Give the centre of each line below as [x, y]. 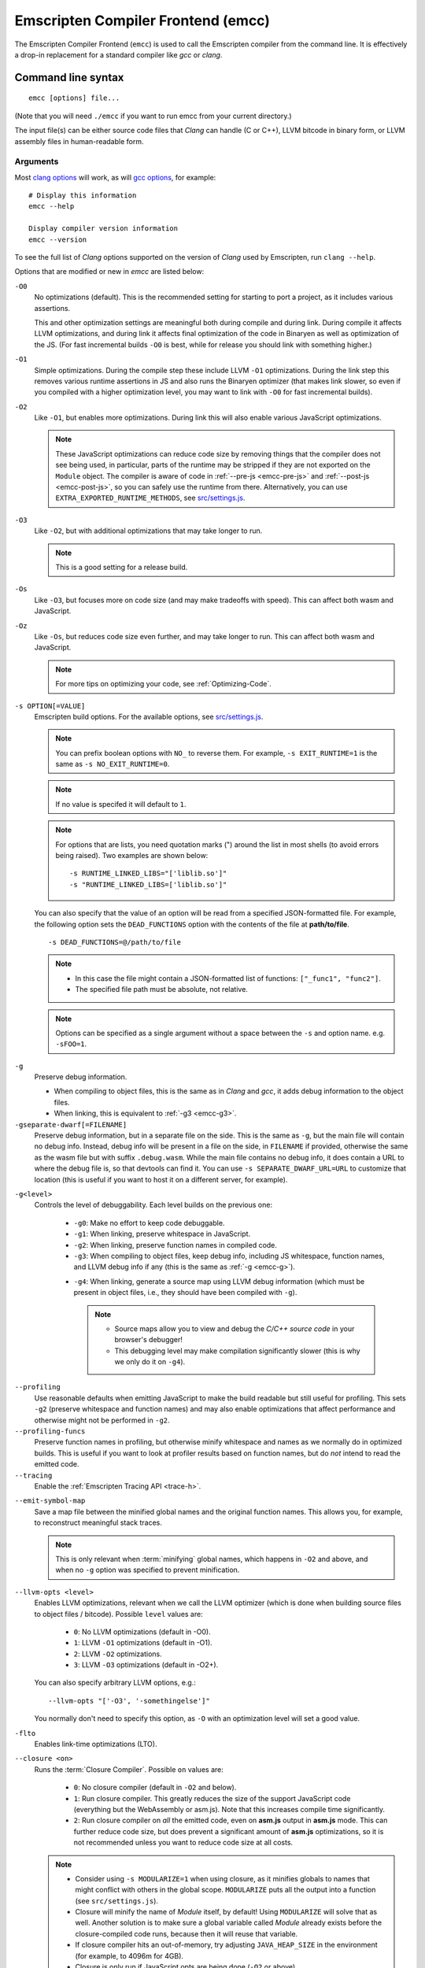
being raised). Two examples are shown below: [132, 856]
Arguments [37, 161]
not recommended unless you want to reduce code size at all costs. [183, 1843]
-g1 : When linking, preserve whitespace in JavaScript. [162, 1234]
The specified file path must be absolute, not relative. [161, 990]
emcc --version [58, 239]
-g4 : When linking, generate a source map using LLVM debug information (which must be [219, 1281]
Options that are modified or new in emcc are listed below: [109, 272]
